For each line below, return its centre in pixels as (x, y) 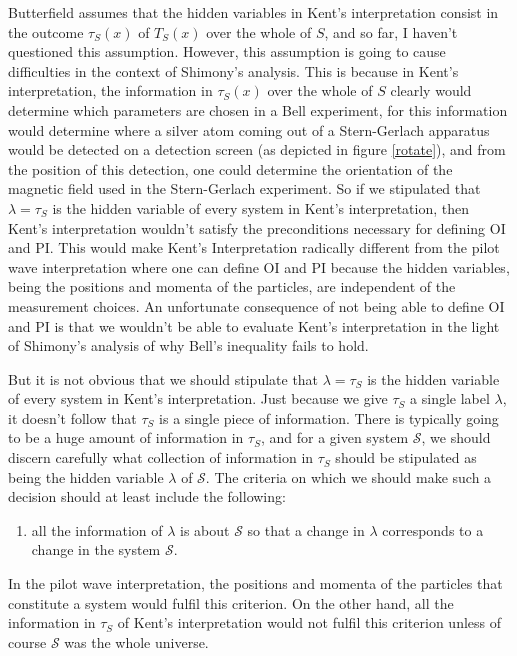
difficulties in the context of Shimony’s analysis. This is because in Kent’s (233, 70)
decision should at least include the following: (147, 496)
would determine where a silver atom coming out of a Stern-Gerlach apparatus (249, 129)
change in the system (96, 549)
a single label (450, 398)
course (27, 641)
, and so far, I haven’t (391, 31)
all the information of (97, 529)
